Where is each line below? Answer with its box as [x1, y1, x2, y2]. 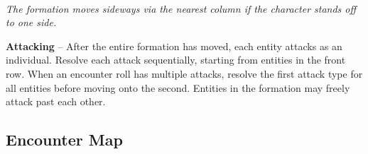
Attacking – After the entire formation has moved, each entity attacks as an [6, 38, 342, 53]
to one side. [6, 15, 57, 30]
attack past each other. [6, 94, 106, 109]
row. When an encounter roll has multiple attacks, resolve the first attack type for [6, 66, 363, 81]
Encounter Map [6, 129, 123, 150]
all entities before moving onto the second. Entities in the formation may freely [6, 80, 350, 95]
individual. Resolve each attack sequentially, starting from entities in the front [6, 52, 346, 67]
